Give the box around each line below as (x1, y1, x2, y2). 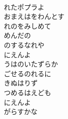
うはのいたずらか (4, 59, 58, 69)
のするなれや (4, 39, 44, 50)
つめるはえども (4, 87, 51, 97)
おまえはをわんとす (4, 11, 65, 21)
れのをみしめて (4, 20, 51, 31)
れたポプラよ (4, 1, 44, 12)
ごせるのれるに (4, 68, 51, 78)
